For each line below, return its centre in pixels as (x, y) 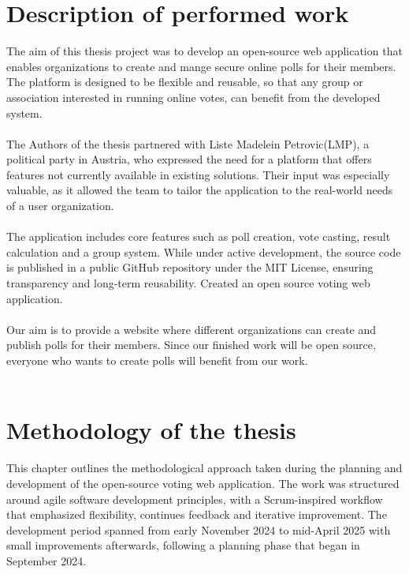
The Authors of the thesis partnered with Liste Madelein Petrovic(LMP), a (188, 143)
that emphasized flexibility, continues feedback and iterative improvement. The (197, 514)
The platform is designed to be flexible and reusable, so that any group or (185, 82)
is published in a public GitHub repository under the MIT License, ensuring (190, 267)
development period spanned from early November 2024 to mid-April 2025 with (199, 529)
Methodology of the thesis (151, 430)
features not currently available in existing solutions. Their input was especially (198, 174)
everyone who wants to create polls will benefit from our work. (157, 360)
